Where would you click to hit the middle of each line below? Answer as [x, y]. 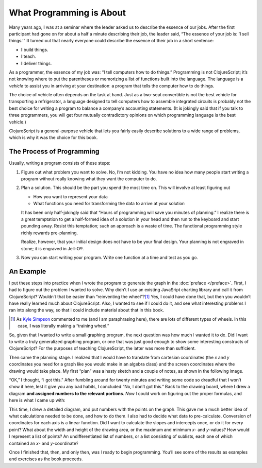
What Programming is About [67, 13]
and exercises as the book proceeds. [46, 459]
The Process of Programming [54, 151]
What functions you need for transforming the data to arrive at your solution [109, 204]
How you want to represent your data [70, 196]
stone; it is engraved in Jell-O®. [53, 248]
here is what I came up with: [37, 400]
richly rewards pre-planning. [49, 233]
